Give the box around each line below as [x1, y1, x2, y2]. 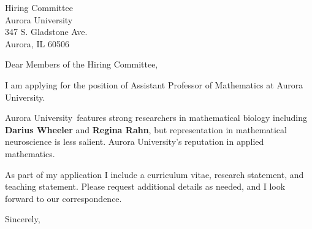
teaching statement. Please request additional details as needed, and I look [5, 180, 286, 193]
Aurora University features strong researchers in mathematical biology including [5, 111, 308, 124]
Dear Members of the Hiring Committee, [5, 58, 158, 71]
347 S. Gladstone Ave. [5, 25, 88, 38]
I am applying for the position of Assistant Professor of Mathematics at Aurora [5, 78, 303, 91]
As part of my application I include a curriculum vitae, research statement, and [5, 168, 304, 180]
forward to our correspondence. [5, 192, 122, 204]
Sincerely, [5, 212, 40, 225]
